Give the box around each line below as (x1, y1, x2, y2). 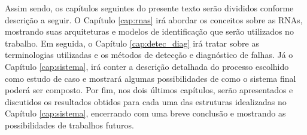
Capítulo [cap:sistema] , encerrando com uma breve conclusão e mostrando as (5, 107, 286, 119)
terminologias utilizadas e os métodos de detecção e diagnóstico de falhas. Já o (5, 48, 293, 61)
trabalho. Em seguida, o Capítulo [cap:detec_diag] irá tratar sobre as (5, 36, 259, 49)
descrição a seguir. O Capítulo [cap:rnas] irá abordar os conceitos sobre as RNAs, (5, 13, 303, 26)
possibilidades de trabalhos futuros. (5, 118, 134, 131)
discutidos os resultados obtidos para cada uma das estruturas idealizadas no (5, 95, 287, 108)
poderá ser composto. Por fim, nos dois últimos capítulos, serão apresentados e (5, 84, 293, 96)
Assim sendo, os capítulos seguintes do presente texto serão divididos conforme (5, 2, 294, 14)
